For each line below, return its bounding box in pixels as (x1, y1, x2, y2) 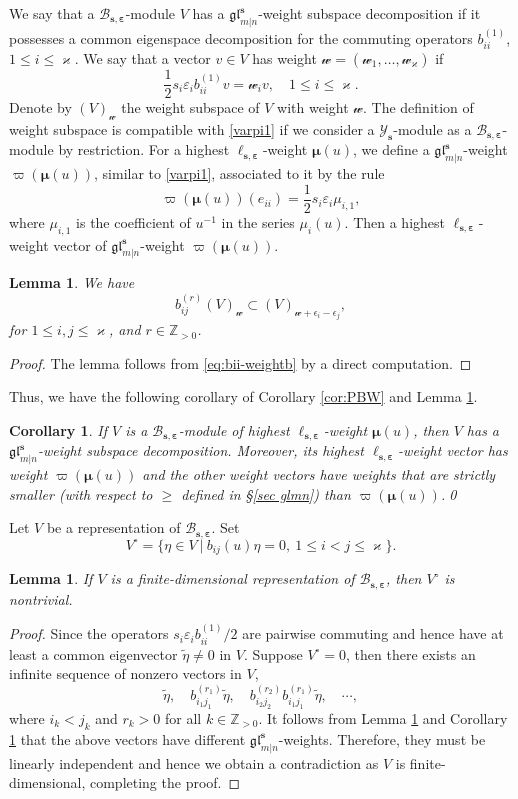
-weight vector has (398, 440, 508, 461)
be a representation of (46, 517, 181, 538)
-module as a (393, 118, 472, 139)
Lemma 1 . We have (9, 272, 135, 293)
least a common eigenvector (9, 643, 178, 664)
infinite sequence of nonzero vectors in (9, 663, 242, 684)
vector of (53, 234, 107, 255)
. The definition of (362, 97, 474, 118)
